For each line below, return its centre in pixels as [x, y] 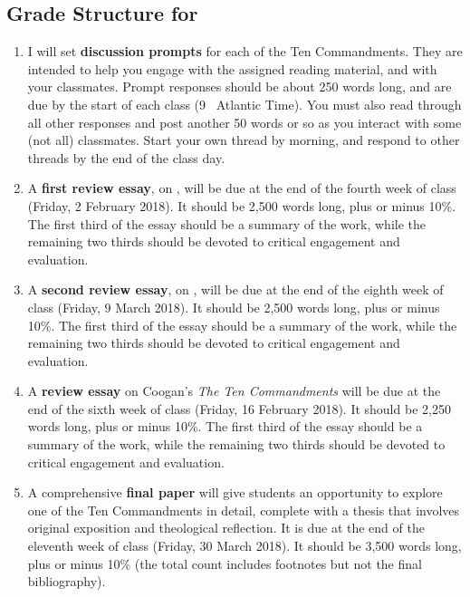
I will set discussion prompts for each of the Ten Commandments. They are [245, 51]
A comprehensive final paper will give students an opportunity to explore [235, 492]
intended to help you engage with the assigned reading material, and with [232, 68]
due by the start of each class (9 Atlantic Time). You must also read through [245, 104]
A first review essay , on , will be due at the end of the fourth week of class [242, 188]
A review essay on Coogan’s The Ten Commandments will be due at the [234, 391]
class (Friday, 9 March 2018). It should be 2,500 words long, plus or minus [234, 307]
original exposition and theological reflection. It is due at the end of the [226, 528]
